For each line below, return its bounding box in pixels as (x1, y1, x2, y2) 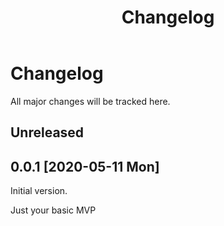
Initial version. (10, 185, 68, 197)
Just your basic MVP (10, 204, 97, 216)
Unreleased (10, 124, 85, 141)
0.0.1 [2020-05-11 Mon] (10, 158, 160, 175)
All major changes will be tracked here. (10, 95, 171, 107)
